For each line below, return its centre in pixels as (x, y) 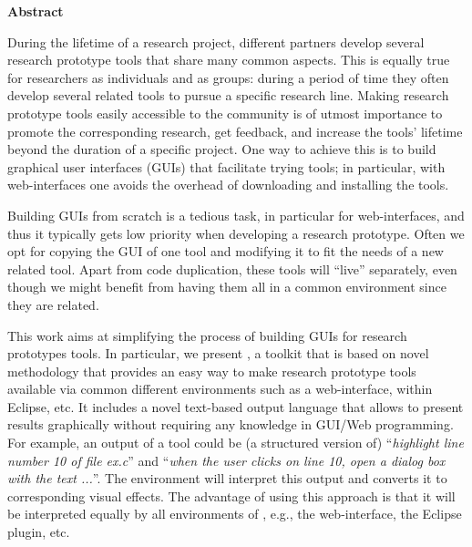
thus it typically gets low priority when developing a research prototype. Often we (236, 233)
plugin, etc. (39, 532)
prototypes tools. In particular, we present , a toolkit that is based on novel (218, 353)
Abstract (36, 11)
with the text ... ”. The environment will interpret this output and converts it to (227, 478)
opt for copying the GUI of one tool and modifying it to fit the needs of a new (226, 251)
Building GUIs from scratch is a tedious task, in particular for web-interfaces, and (236, 215)
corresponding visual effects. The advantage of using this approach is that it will (231, 495)
